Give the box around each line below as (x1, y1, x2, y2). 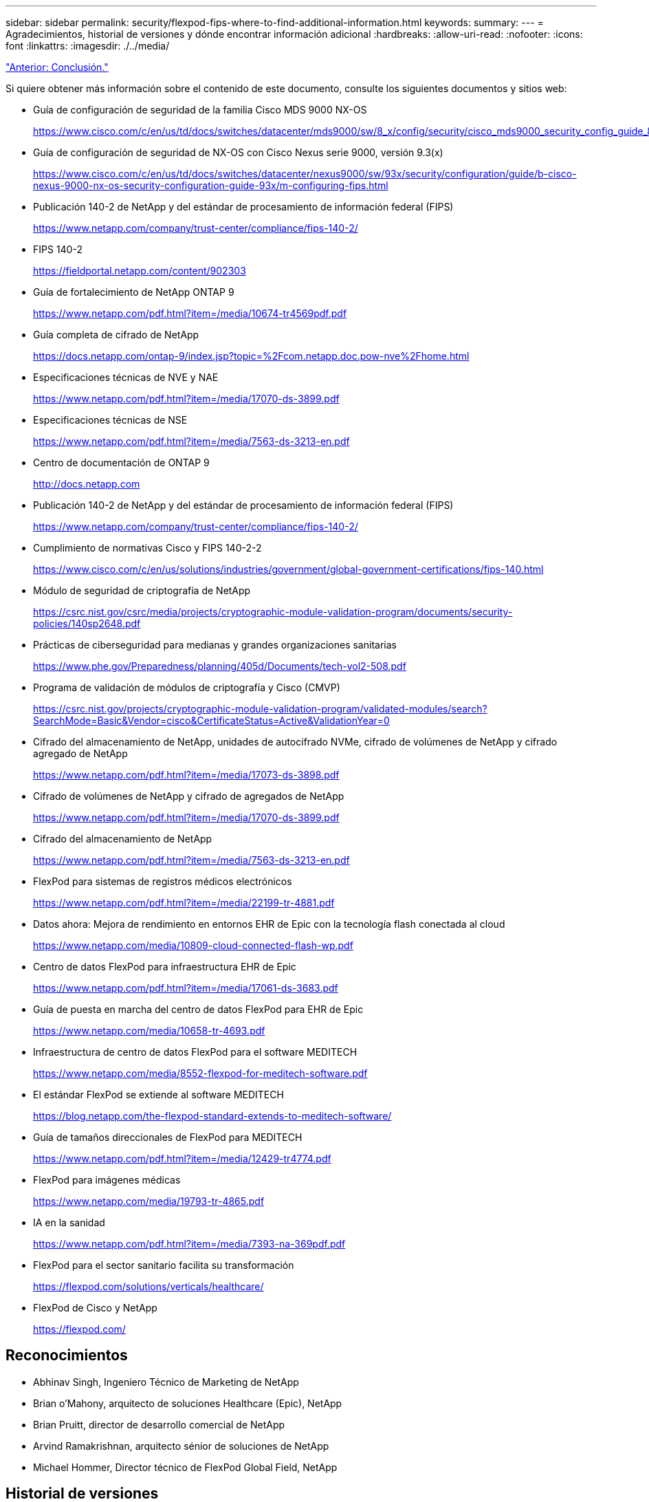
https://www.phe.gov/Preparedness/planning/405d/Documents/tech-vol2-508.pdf (33, 660, 406, 672)
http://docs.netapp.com (33, 478, 140, 490)
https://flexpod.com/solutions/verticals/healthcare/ (33, 1281, 264, 1292)
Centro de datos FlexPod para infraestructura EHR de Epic (33, 961, 296, 972)
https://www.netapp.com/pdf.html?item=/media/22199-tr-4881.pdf (33, 897, 335, 908)
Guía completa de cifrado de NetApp (33, 329, 199, 340)
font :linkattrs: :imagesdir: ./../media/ (5, 40, 170, 52)
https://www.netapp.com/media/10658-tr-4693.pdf (33, 1025, 265, 1036)
